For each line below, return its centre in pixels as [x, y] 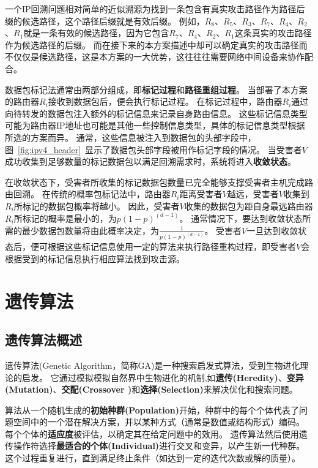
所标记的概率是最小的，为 [65, 218]
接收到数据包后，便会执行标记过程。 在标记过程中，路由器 [165, 101]
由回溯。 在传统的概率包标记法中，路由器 [88, 194]
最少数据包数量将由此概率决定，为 [90, 230]
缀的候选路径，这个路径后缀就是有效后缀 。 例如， [105, 21]
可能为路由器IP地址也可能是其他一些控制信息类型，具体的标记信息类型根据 [155, 125]
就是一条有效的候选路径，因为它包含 [96, 33]
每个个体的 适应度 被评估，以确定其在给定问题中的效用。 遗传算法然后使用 [152, 433]
